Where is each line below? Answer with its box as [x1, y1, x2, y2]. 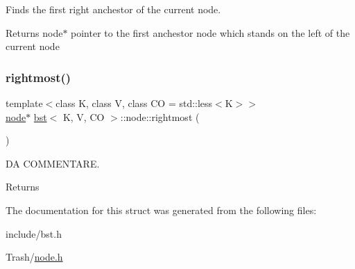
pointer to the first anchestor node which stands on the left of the [71, 25, 350, 40]
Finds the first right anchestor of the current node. [6, 2, 221, 16]
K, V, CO [62, 109, 105, 124]
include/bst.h [6, 226, 62, 241]
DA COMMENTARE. [6, 156, 100, 170]
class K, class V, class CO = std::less [55, 96, 213, 110]
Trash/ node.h [6, 250, 63, 264]
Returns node [6, 25, 63, 40]
